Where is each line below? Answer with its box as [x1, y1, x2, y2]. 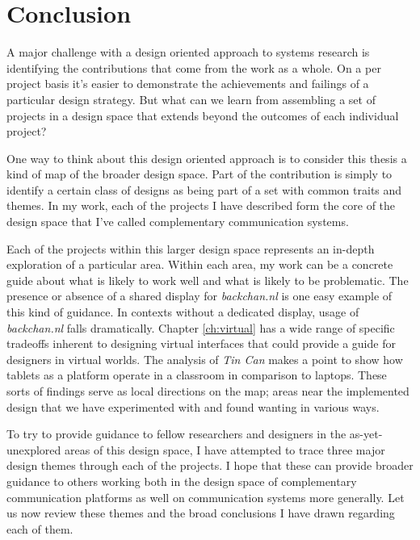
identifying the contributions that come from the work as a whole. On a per [6, 59, 381, 76]
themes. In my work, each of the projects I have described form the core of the [6, 197, 396, 214]
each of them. [6, 520, 73, 537]
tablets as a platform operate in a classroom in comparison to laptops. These [6, 366, 387, 383]
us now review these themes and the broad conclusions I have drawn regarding [6, 504, 395, 521]
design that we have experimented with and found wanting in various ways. [6, 398, 380, 415]
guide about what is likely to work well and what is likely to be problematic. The [6, 271, 409, 288]
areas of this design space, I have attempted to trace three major [65, 441, 385, 458]
